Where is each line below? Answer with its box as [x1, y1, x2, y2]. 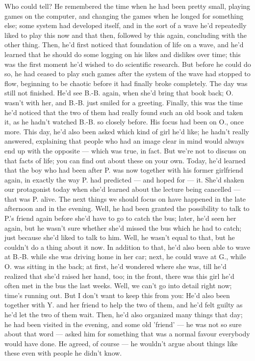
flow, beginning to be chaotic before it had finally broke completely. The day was [4, 78, 248, 88]
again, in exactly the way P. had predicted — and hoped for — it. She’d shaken [4, 174, 244, 184]
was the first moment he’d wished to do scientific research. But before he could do [4, 59, 251, 69]
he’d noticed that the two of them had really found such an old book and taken [4, 107, 243, 117]
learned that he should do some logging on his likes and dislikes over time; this [4, 49, 241, 59]
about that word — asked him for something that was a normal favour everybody [4, 329, 250, 339]
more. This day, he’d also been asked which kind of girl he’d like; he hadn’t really [4, 126, 249, 136]
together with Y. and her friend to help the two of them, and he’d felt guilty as [4, 300, 243, 310]
